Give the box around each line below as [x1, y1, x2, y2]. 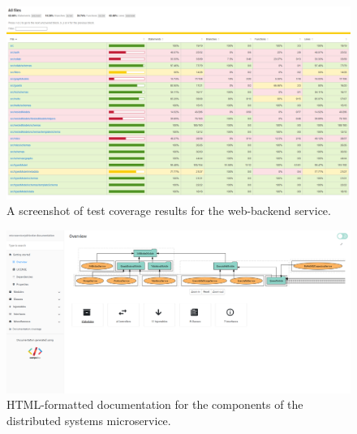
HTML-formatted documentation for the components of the [6, 396, 303, 413]
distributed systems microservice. [6, 411, 171, 428]
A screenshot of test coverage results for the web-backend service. [6, 202, 331, 219]
